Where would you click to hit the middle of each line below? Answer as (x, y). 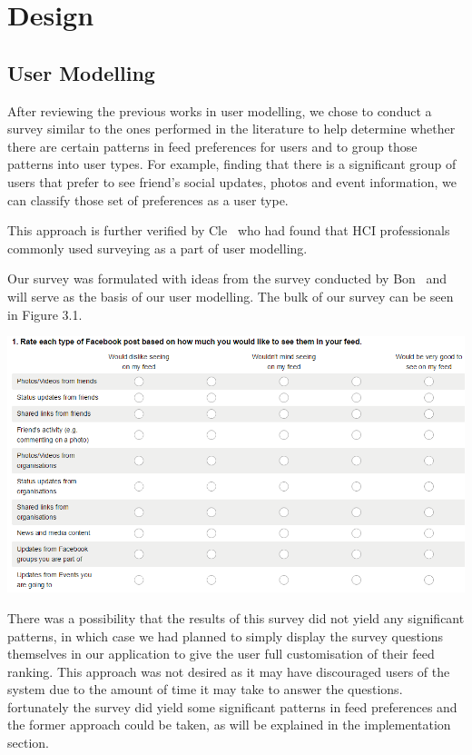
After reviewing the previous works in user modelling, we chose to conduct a (220, 110)
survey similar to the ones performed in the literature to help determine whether (231, 129)
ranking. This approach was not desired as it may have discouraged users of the (229, 671)
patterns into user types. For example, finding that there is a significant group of (232, 164)
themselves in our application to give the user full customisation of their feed (221, 654)
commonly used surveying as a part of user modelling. (157, 248)
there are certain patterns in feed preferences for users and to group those (212, 146)
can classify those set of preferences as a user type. (148, 199)
